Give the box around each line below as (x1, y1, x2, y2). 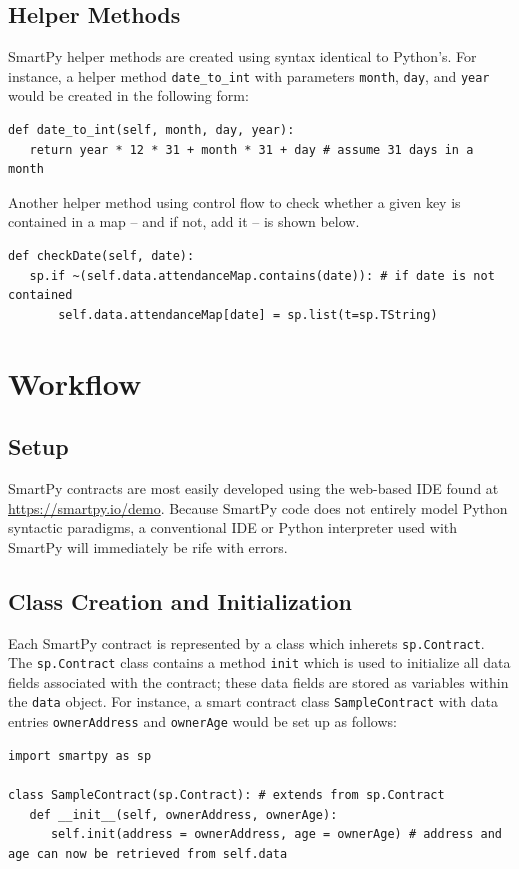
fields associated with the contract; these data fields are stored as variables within (8, 671, 509, 692)
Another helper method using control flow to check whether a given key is (8, 191, 461, 212)
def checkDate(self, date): (8, 249, 195, 264)
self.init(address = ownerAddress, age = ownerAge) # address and (50, 827, 502, 842)
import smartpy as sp (8, 748, 152, 763)
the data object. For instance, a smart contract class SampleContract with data (8, 691, 498, 712)
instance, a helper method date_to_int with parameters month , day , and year (8, 65, 490, 86)
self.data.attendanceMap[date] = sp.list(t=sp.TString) (58, 307, 438, 322)
